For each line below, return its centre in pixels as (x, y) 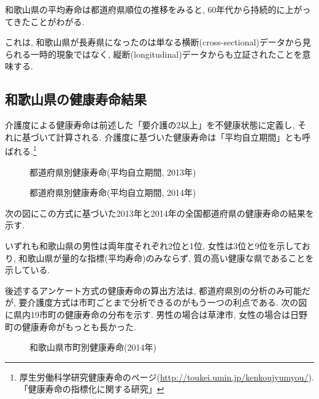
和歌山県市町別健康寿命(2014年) (93, 347)
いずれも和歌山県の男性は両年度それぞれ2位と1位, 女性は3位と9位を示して (153, 245)
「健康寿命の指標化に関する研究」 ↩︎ (92, 389)
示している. (28, 270)
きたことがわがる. (49, 21)
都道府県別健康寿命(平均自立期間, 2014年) (113, 192)
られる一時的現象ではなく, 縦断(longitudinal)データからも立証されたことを (154, 54)
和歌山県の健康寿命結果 (76, 99)
